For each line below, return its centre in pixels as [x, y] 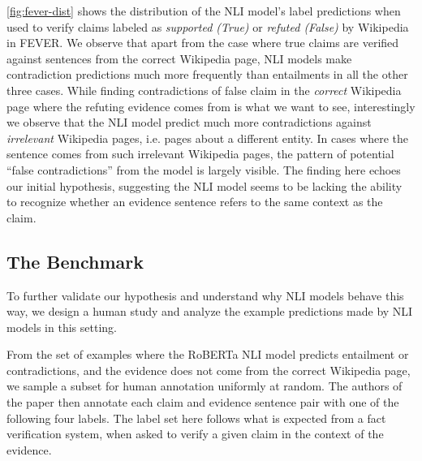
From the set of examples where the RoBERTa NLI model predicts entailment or [208, 354]
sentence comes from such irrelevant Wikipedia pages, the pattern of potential [200, 154]
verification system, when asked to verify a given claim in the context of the [195, 434]
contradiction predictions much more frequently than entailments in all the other [207, 74]
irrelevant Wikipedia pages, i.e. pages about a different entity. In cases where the [208, 138]
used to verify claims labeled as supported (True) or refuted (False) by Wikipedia [208, 26]
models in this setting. [62, 327]
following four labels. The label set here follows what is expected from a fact [196, 418]
